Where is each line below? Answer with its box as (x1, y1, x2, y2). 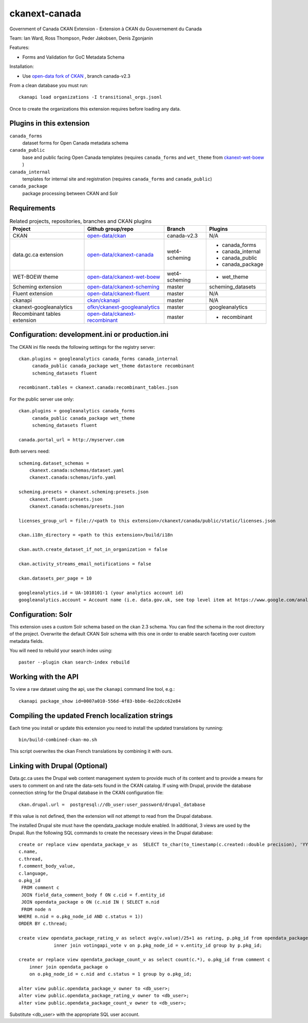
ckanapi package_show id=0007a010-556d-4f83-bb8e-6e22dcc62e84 (18, 698, 181, 704)
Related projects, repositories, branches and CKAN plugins (9, 218, 152, 225)
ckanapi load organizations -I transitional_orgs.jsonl (18, 94, 162, 100)
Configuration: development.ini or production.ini (9, 330, 169, 339)
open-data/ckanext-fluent (87, 290, 150, 297)
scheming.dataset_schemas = (18, 460, 89, 466)
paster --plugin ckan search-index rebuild (18, 659, 130, 666)
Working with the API (9, 673, 79, 681)
